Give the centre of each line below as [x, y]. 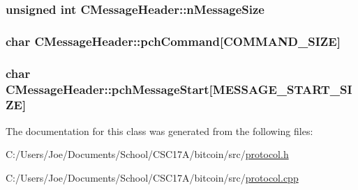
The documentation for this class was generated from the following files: [159, 130]
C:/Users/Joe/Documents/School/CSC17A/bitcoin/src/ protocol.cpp [152, 177]
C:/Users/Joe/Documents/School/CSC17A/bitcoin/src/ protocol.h [147, 154]
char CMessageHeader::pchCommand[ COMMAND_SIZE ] [173, 41]
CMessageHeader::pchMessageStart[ [109, 89]
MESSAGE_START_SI [282, 89]
